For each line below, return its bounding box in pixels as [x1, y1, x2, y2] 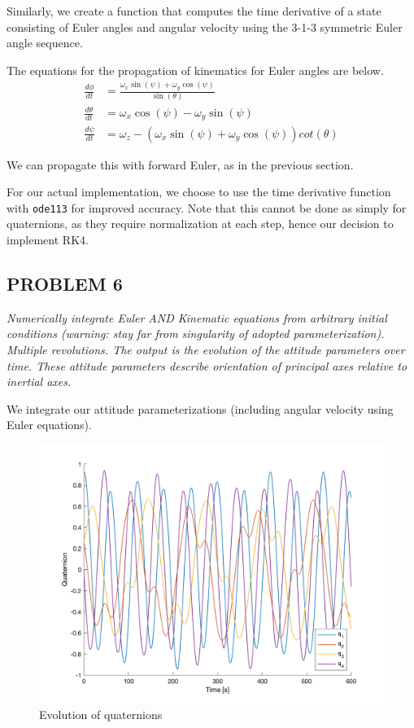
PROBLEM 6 [7, 270, 123, 296]
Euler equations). [7, 416, 92, 433]
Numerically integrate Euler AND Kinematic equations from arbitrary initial [7, 309, 387, 326]
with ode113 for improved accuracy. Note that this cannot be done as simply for [7, 199, 407, 216]
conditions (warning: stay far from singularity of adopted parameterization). [7, 325, 385, 342]
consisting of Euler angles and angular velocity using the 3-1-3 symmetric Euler [7, 18, 403, 35]
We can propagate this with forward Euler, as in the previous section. [7, 156, 354, 173]
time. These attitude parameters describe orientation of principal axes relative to [7, 357, 407, 374]
